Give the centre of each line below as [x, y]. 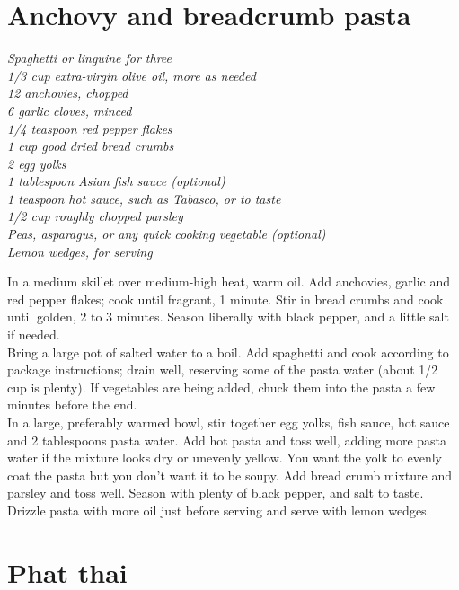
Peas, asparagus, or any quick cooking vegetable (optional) [167, 234]
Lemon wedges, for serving [80, 251]
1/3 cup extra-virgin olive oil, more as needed [132, 75]
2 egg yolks [37, 163]
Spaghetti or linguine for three [90, 58]
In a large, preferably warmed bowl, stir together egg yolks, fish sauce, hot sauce [229, 422]
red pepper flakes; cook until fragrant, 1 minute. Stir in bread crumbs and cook [225, 299]
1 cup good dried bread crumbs [91, 146]
